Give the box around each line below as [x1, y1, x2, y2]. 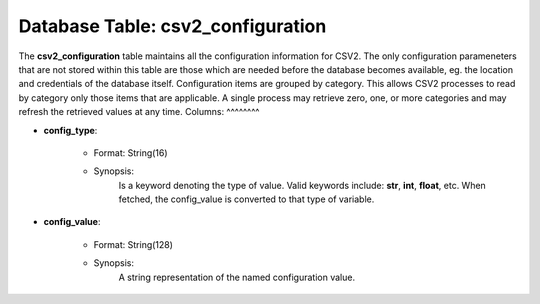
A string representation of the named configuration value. [118, 271, 355, 283]
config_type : [43, 124, 98, 136]
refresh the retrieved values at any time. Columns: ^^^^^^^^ [18, 106, 260, 118]
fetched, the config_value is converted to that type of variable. [118, 193, 375, 205]
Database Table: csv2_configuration [18, 15, 327, 37]
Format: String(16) [93, 146, 169, 159]
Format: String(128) [93, 238, 174, 250]
